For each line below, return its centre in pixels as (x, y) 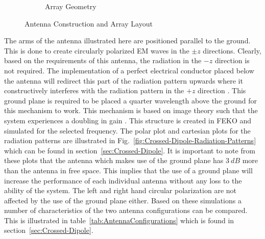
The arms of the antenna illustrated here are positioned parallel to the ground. (127, 41)
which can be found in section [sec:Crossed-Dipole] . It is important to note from (130, 150)
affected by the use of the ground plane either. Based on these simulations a (123, 200)
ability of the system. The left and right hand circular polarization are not (120, 190)
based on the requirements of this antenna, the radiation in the (103, 60)
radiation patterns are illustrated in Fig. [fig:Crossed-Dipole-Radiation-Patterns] (130, 140)
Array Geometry (71, 6)
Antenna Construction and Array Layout (89, 23)
